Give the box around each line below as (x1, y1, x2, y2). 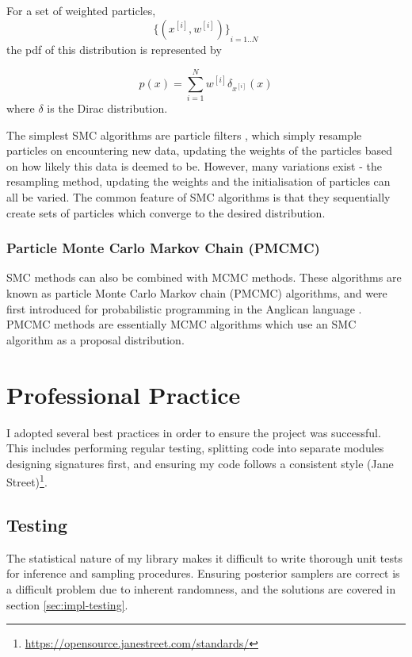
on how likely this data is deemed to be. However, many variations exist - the (6, 157, 382, 174)
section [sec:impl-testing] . (6, 596, 128, 613)
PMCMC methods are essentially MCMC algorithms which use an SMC (6, 316, 357, 332)
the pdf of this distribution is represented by (6, 41, 222, 58)
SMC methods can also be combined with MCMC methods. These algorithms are (6, 269, 402, 286)
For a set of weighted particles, (6, 2, 156, 18)
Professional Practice (6, 378, 241, 410)
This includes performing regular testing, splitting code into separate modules (6, 440, 384, 456)
